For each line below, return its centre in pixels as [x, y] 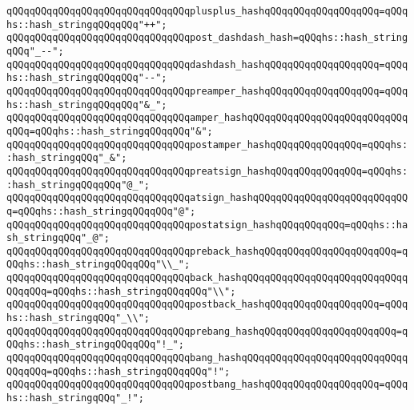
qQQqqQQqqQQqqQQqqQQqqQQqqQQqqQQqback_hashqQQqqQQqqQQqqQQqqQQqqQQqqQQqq [207, 278]
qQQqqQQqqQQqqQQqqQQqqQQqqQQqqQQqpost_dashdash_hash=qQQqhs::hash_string [207, 38]
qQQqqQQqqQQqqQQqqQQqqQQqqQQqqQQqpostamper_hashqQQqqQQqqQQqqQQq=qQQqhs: [207, 145]
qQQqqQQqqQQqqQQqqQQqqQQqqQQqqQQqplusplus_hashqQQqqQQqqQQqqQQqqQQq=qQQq [207, 11]
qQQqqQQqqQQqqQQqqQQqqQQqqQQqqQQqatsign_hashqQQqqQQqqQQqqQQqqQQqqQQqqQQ [207, 198]
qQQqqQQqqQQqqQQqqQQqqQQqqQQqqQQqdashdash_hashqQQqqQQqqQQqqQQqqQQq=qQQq [207, 64]
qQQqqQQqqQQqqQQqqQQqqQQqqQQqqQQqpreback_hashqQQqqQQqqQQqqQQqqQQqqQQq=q [207, 251]
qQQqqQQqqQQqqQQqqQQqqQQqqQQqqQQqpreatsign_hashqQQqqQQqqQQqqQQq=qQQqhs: [207, 171]
